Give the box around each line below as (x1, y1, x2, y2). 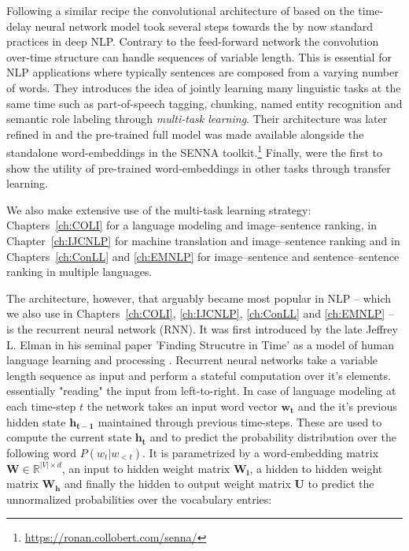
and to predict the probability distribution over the (149, 429, 396, 445)
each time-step (6, 397, 76, 414)
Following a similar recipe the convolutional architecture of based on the (6, 2, 355, 18)
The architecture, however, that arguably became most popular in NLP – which (6, 289, 392, 306)
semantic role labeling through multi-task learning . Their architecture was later (6, 110, 388, 127)
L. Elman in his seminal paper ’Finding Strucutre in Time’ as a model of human (6, 336, 394, 352)
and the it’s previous (297, 397, 397, 414)
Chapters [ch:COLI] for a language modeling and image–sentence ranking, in (6, 217, 378, 233)
